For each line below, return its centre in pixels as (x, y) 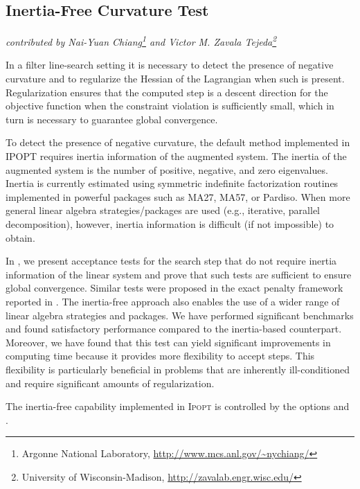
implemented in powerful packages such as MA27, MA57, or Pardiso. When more (178, 196)
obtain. (20, 237)
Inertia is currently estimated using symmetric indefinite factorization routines (172, 183)
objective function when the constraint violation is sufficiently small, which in (170, 106)
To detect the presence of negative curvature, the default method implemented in (178, 142)
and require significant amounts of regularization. (110, 383)
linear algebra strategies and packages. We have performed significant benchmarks (180, 315)
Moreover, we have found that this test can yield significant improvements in (168, 342)
